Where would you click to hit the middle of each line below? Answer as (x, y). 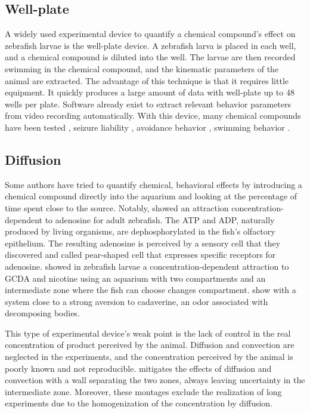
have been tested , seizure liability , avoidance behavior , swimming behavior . (148, 127)
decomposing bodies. (42, 313)
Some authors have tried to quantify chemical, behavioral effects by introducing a (154, 184)
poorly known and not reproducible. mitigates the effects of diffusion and (138, 368)
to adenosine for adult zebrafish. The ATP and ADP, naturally (160, 219)
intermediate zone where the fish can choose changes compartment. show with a (151, 290)
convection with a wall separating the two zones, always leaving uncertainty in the (155, 380)
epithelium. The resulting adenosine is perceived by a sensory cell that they (143, 243)
